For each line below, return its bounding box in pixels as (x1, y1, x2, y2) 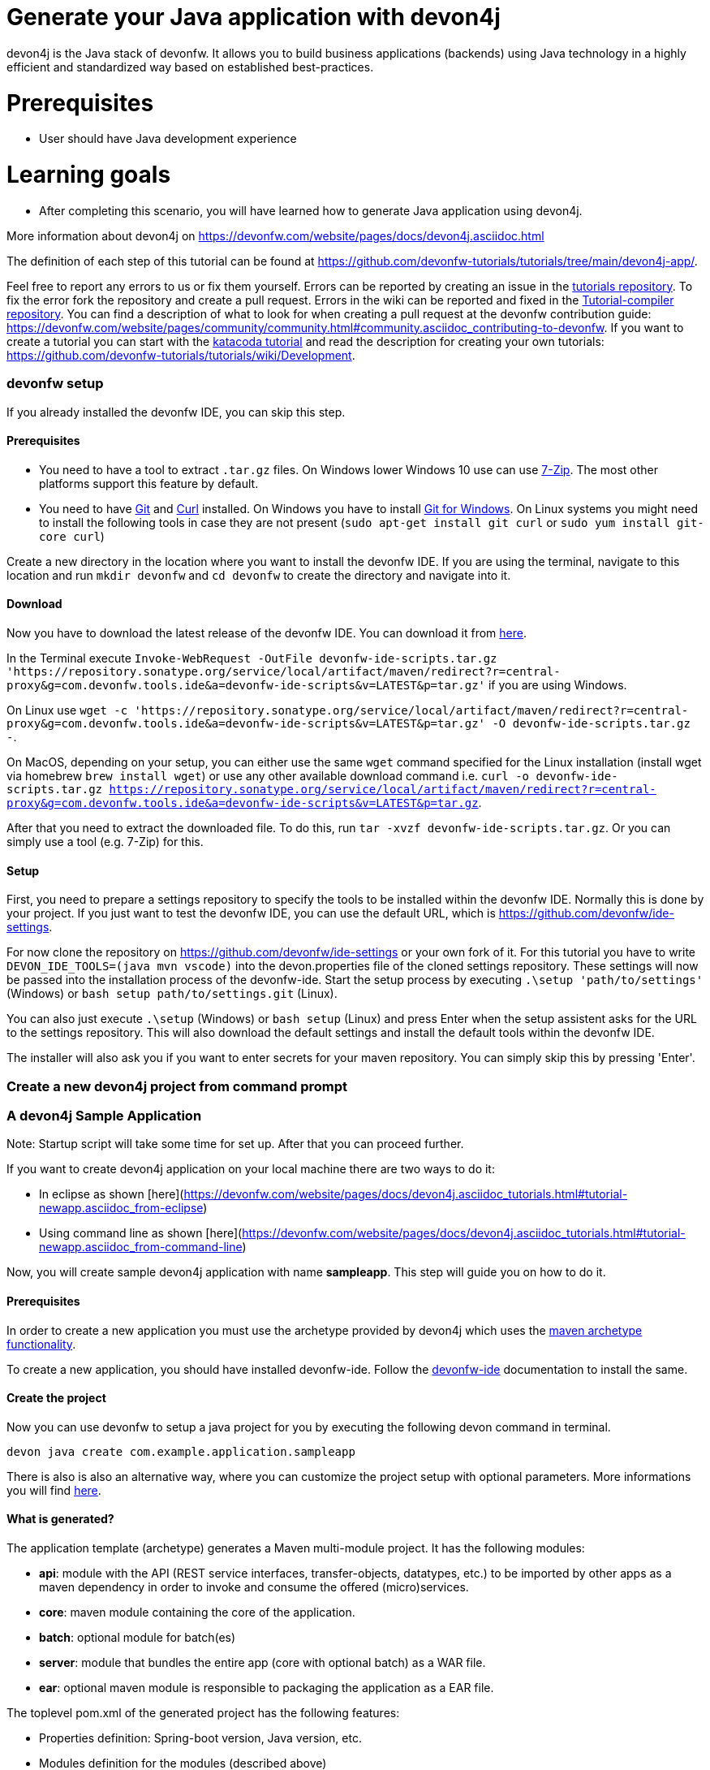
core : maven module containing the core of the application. (39, 1604, 355, 1619)
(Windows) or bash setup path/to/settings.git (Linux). (6, 986, 338, 1001)
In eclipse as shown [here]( (39, 1187, 184, 1202)
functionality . (6, 1336, 76, 1351)
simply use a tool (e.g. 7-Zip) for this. (6, 834, 204, 848)
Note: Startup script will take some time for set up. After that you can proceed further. (6, 1137, 464, 1151)
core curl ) (39, 529, 105, 543)
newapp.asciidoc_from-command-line (39, 1240, 243, 1254)
